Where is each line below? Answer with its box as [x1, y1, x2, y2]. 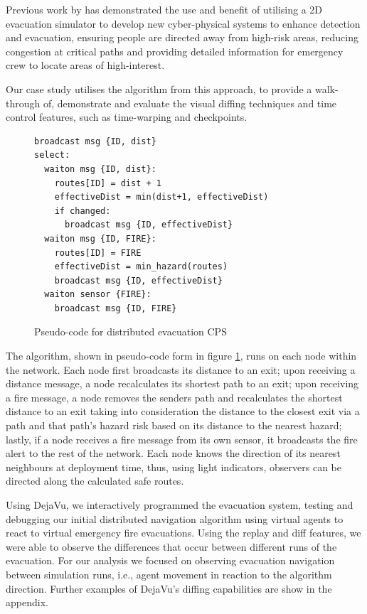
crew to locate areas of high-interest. [6, 58, 165, 72]
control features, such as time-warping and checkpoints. [6, 109, 248, 124]
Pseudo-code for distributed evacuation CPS [34, 324, 227, 339]
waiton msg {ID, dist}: [44, 163, 156, 174]
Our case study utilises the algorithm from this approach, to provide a [6, 81, 312, 96]
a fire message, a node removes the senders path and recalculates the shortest [6, 389, 343, 404]
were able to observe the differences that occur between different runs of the [6, 539, 337, 554]
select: [34, 150, 70, 161]
